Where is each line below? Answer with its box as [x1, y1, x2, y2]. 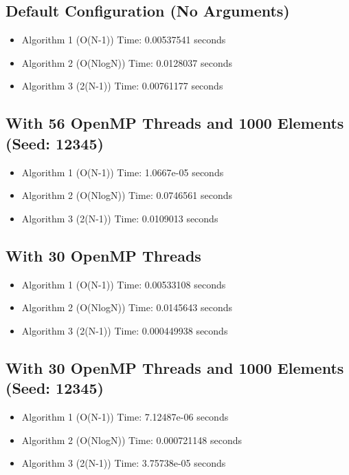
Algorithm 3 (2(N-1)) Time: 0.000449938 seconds [21, 323, 228, 337]
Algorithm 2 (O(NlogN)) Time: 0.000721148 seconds [21, 432, 243, 447]
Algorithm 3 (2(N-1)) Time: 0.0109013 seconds [21, 211, 218, 225]
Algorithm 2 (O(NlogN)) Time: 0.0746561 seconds [21, 188, 233, 202]
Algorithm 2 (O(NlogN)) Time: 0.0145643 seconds [21, 300, 233, 315]
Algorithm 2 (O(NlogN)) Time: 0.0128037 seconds [21, 55, 233, 70]
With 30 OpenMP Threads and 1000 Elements [5, 357, 344, 378]
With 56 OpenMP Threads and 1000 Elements [5, 112, 344, 134]
